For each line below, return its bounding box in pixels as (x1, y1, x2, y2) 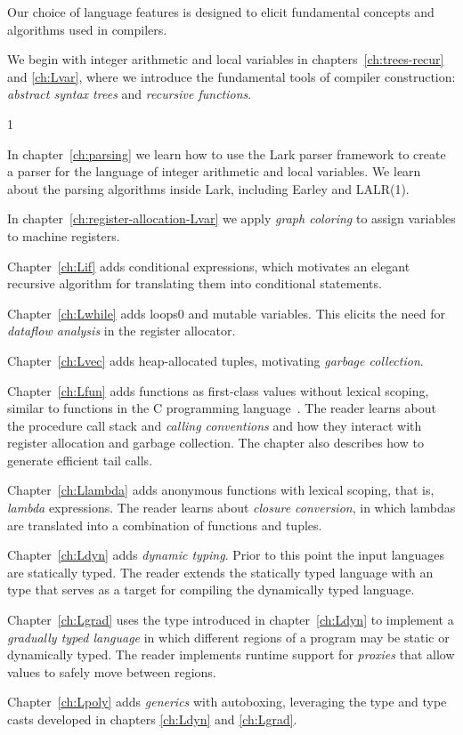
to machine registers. (7, 226, 120, 245)
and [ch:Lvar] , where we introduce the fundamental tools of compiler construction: (7, 67, 456, 85)
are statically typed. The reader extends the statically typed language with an (7, 562, 434, 581)
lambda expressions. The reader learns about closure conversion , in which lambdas (7, 498, 456, 517)
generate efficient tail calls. (7, 450, 153, 469)
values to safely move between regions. (7, 662, 216, 681)
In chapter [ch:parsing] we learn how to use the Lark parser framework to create (7, 144, 446, 163)
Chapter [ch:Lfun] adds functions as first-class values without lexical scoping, (7, 381, 429, 400)
